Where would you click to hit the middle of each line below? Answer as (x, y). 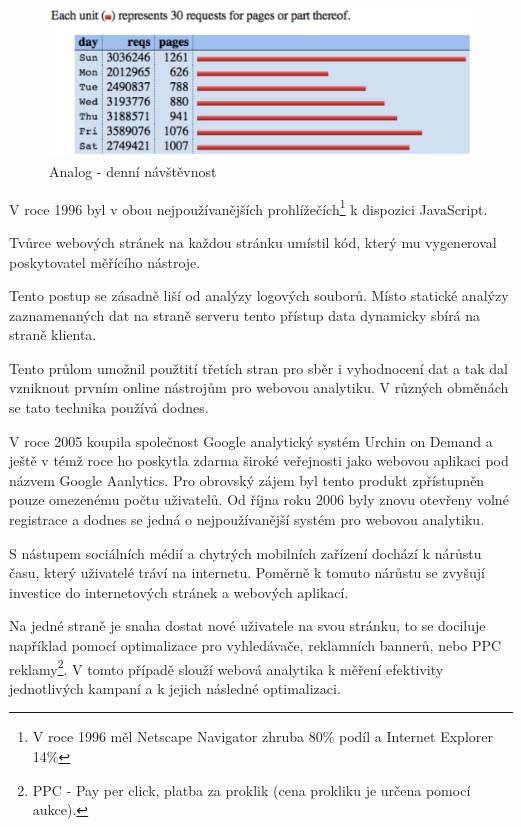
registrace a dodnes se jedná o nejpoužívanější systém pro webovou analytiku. (247, 519)
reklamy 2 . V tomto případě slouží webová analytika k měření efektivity (226, 667)
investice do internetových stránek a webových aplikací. (179, 591)
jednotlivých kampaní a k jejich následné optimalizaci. (175, 687)
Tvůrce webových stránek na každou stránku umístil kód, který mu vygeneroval (253, 241)
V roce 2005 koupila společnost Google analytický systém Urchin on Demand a (251, 440)
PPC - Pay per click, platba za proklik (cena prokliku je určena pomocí (251, 789)
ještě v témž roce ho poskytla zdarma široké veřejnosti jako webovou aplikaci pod (259, 460)
